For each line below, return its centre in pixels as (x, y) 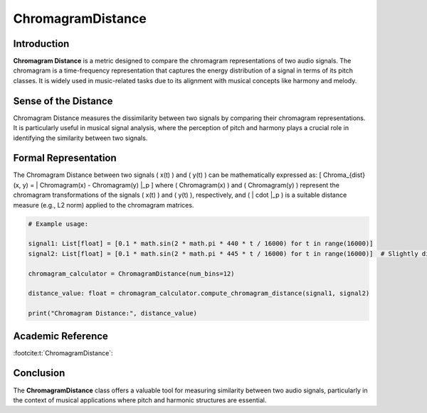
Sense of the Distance (63, 101)
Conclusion (39, 373)
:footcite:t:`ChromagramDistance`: (63, 353)
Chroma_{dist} (344, 175)
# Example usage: (58, 224)
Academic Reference (60, 336)
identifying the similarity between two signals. (80, 138)
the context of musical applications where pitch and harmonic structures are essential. (140, 400)
